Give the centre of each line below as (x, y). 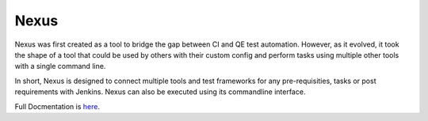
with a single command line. (60, 66)
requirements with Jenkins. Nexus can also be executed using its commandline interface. (160, 92)
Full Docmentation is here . (57, 106)
